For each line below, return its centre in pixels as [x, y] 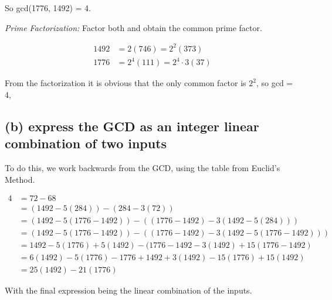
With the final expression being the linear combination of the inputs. [128, 290]
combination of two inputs [86, 143]
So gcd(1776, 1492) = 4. [48, 8]
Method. [20, 179]
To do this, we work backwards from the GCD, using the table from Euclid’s [143, 168]
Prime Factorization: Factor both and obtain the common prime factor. [133, 27]
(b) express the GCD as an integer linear [132, 126]
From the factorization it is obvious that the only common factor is [126, 83]
